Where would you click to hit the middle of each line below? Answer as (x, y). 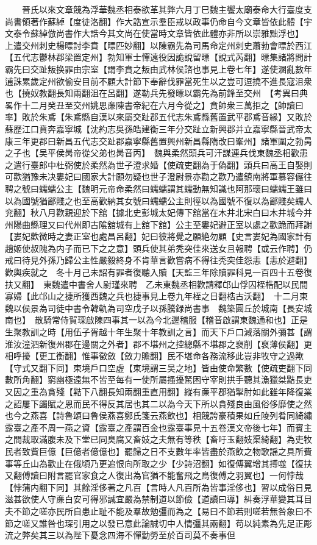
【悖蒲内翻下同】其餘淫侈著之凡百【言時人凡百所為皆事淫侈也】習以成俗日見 (158, 487)
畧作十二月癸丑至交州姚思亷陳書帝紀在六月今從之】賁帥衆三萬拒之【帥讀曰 (154, 105)
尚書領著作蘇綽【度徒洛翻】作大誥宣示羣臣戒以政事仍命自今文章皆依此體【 (154, 21)
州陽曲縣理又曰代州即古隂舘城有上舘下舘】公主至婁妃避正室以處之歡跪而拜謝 (158, 224)
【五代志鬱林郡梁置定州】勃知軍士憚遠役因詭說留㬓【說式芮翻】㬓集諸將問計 (158, 57)
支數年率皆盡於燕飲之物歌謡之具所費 (239, 451)
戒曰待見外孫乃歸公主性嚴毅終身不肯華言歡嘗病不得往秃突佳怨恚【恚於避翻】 (158, 260)
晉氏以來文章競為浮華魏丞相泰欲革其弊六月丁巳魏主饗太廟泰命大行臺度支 (167, 9)
